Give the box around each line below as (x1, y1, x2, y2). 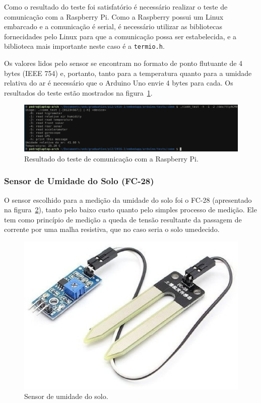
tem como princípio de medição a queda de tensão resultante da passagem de (4, 214, 242, 224)
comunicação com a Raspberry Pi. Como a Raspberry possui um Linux (4, 11, 224, 22)
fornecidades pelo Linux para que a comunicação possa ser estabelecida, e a (4, 31, 237, 41)
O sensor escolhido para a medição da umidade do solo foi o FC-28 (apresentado (4, 194, 252, 205)
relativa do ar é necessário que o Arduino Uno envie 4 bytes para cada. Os (4, 77, 233, 88)
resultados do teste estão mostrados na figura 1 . (4, 87, 153, 98)
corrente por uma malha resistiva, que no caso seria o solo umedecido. (4, 224, 220, 234)
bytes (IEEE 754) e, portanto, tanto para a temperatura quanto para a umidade (4, 67, 252, 78)
